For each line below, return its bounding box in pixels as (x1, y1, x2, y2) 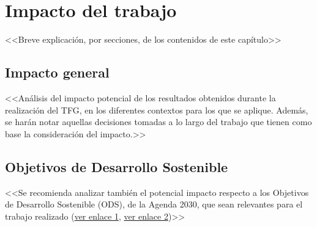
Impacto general (5, 63, 110, 82)
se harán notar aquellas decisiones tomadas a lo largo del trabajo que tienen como (5, 115, 312, 128)
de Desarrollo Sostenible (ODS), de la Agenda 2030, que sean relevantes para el (5, 198, 303, 211)
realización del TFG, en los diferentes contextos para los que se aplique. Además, (5, 103, 308, 116)
